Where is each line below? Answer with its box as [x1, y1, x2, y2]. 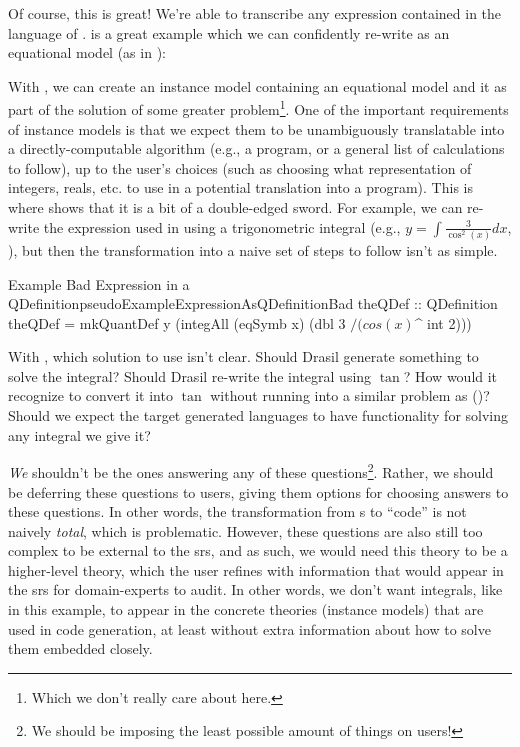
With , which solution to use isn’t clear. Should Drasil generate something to [8, 346, 479, 367]
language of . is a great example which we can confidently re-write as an [8, 22, 450, 43]
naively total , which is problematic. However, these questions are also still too [8, 520, 483, 541]
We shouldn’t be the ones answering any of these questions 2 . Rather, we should [8, 459, 494, 482]
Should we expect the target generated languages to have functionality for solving [8, 405, 509, 426]
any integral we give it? [8, 424, 151, 445]
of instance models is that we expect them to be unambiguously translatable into [8, 118, 505, 139]
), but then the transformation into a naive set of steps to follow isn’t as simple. [8, 239, 498, 260]
